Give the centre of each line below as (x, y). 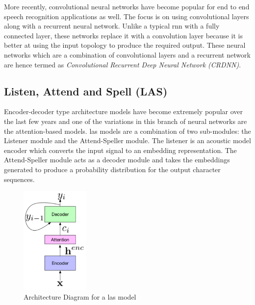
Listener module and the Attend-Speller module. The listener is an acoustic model (127, 140)
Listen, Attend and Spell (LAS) (86, 91)
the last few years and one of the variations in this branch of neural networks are (126, 121)
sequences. (19, 179)
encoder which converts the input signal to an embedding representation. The (120, 150)
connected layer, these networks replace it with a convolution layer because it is (123, 35)
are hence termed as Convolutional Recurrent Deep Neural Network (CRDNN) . (123, 64)
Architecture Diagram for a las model (80, 296)
